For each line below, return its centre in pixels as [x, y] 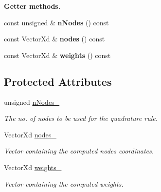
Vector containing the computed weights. [64, 183]
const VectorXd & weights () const [57, 55]
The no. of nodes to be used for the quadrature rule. [81, 118]
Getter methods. [32, 6]
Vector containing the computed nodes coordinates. [79, 151]
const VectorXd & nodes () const [54, 39]
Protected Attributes [58, 81]
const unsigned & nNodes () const [56, 22]
